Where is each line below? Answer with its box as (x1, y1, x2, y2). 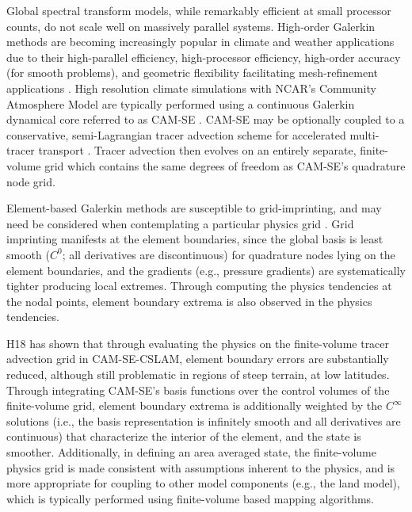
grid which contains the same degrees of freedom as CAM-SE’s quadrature (44, 157, 406, 174)
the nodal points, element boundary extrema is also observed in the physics (6, 292, 372, 309)
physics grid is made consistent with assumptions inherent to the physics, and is (6, 459, 395, 476)
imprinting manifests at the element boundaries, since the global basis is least (6, 231, 383, 247)
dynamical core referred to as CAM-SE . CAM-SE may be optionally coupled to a (6, 111, 405, 128)
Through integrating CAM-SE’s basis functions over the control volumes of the (6, 381, 390, 398)
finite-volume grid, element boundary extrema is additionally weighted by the (6, 397, 383, 414)
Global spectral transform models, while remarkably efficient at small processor (6, 2, 391, 18)
